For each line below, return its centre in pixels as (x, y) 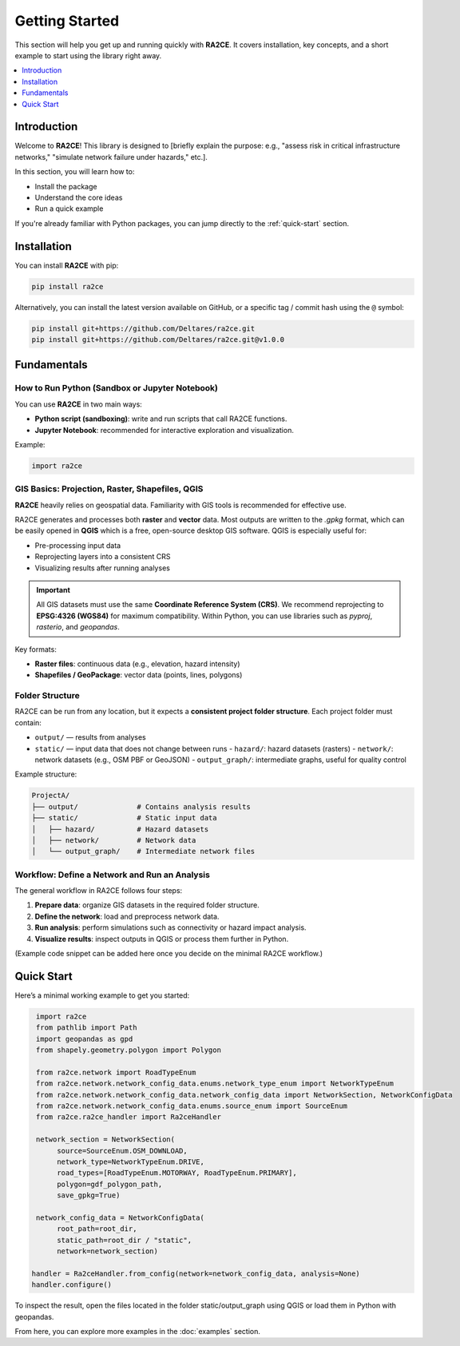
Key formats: (36, 649)
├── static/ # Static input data (124, 818)
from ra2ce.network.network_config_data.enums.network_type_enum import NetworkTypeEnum (215, 1084)
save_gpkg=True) (89, 1195)
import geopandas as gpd (85, 1039)
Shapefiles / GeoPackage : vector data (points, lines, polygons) (139, 675)
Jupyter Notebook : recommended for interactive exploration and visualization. (165, 430)
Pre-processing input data (78, 545)
